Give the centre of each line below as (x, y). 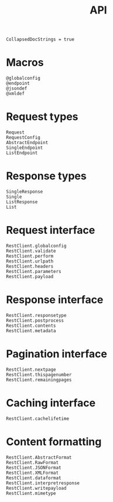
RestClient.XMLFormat (32, 473)
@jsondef (17, 88)
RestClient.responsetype (36, 315)
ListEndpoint (22, 153)
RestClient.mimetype (31, 493)
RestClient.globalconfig (36, 246)
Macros (25, 63)
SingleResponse (25, 192)
